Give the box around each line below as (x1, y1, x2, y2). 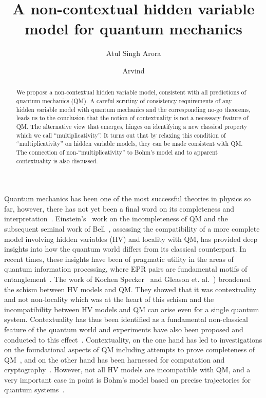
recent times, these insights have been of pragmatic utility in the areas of (4, 253, 234, 264)
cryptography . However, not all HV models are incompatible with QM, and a (4, 364, 251, 375)
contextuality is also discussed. (16, 156, 98, 165)
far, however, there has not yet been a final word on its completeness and (4, 203, 235, 214)
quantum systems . (4, 384, 65, 395)
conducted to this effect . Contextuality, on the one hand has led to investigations (4, 334, 262, 345)
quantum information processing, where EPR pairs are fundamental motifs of (4, 263, 248, 274)
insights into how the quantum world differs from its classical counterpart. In (4, 243, 246, 254)
